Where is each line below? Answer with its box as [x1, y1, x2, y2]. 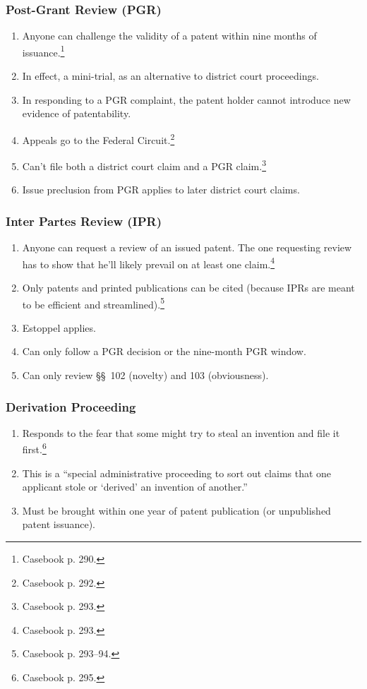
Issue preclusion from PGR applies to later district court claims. [22, 182, 300, 197]
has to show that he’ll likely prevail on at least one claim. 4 [22, 254, 275, 271]
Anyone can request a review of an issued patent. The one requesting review [22, 240, 352, 255]
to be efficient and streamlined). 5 [22, 294, 164, 311]
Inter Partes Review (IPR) [6, 212, 162, 229]
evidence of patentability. [22, 106, 131, 121]
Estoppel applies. [22, 320, 96, 335]
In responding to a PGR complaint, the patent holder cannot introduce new [22, 92, 351, 107]
